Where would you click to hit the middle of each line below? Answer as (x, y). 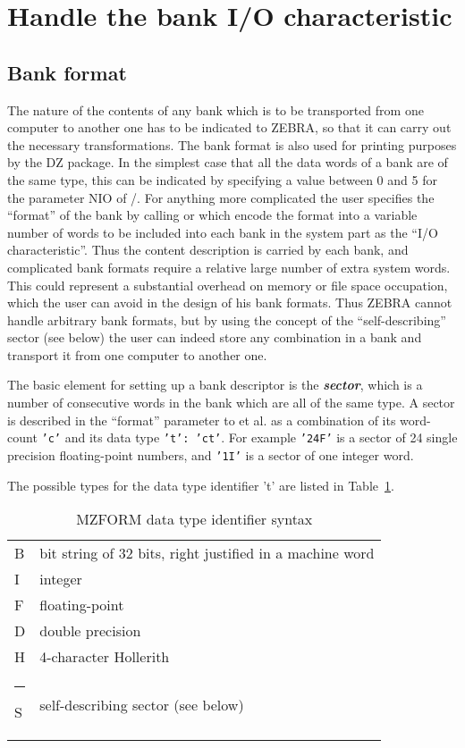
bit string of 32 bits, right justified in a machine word (207, 553)
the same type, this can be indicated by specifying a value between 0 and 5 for (222, 179)
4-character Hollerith (105, 657)
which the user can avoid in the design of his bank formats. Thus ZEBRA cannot (230, 303)
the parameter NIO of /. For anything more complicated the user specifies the (221, 197)
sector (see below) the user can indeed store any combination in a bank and (215, 337)
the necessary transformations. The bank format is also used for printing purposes (232, 144)
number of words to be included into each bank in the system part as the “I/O (223, 232)
